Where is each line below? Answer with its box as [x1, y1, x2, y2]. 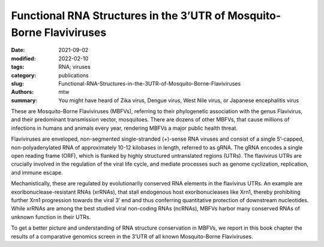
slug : [11, 80, 24, 87]
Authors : [11, 89, 34, 96]
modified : [11, 54, 36, 62]
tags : [11, 63, 25, 71]
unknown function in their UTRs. [11, 213, 91, 221]
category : [11, 72, 37, 79]
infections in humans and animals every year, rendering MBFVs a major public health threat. [11, 124, 238, 132]
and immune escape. [11, 169, 63, 176]
